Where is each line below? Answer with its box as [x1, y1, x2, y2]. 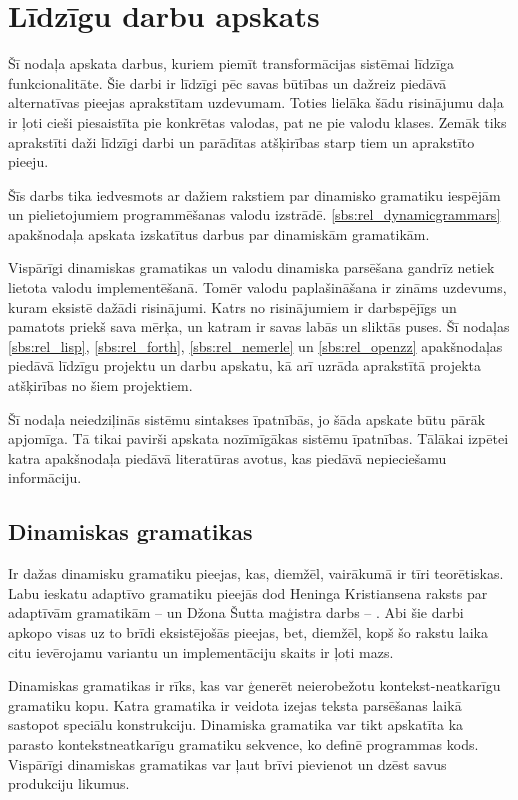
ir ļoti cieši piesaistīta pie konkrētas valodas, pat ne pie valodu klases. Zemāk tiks [8, 111, 507, 132]
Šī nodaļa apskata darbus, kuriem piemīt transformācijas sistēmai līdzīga [8, 53, 454, 74]
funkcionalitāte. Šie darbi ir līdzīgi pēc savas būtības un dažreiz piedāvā [8, 72, 447, 93]
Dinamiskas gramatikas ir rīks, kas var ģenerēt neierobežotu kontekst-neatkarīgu [8, 675, 501, 696]
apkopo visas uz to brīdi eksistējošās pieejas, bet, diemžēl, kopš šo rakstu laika [8, 621, 488, 642]
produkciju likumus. [8, 773, 130, 794]
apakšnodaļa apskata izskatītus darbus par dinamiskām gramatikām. [8, 223, 430, 244]
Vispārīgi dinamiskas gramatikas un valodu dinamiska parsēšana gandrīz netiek [8, 257, 495, 278]
